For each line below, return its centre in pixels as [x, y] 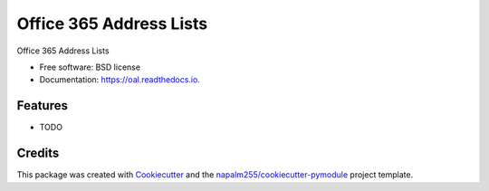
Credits [38, 153]
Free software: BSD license [90, 67]
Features [42, 105]
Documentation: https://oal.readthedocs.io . [120, 80]
